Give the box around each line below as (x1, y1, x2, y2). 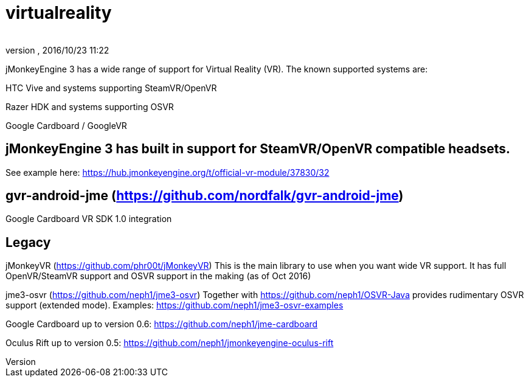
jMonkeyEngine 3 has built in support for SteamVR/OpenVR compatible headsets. (5, 141, 511, 157)
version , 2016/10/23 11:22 (5, 44, 109, 55)
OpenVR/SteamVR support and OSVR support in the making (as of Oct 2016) (5, 271, 311, 282)
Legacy (5, 234, 51, 250)
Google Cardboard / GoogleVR (5, 120, 127, 131)
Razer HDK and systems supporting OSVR (5, 101, 174, 112)
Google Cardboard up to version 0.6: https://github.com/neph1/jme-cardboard (5, 319, 318, 330)
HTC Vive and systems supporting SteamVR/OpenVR (5, 82, 217, 93)
